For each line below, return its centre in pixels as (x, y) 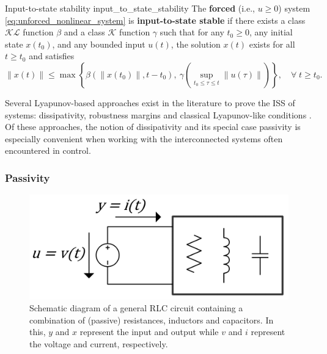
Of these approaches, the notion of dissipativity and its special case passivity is (153, 127)
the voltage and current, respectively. (99, 343)
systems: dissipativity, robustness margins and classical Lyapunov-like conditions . (158, 114)
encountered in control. (48, 150)
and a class (84, 32)
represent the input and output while (149, 332)
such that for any (192, 32)
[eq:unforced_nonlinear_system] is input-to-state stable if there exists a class (155, 20)
